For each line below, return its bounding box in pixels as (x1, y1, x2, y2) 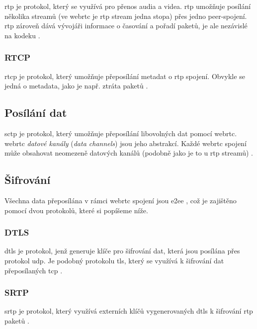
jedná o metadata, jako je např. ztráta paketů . (4, 81, 148, 91)
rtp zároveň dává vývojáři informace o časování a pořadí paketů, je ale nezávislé (4, 20, 248, 31)
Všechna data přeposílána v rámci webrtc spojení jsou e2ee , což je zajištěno (4, 195, 237, 205)
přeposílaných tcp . (4, 265, 63, 275)
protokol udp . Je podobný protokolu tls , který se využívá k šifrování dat (4, 255, 224, 265)
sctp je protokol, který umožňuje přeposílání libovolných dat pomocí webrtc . (4, 128, 237, 138)
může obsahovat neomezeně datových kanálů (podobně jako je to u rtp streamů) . (4, 148, 253, 158)
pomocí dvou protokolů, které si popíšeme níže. (4, 205, 148, 215)
